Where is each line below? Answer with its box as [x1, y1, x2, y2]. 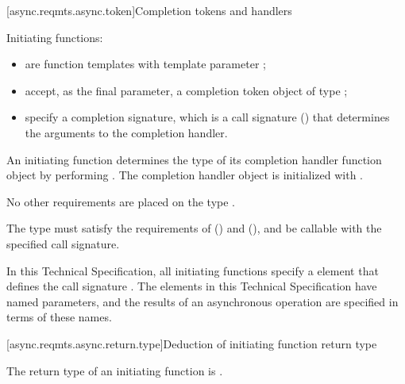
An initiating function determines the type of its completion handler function [6, 151, 382, 167]
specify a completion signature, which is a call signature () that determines [25, 109, 390, 125]
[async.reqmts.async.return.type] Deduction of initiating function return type [6, 335, 377, 351]
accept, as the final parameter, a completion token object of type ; [25, 82, 348, 98]
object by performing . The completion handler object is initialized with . [6, 167, 364, 183]
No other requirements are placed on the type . [6, 193, 235, 209]
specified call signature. [6, 235, 120, 252]
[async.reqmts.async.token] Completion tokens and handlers [6, 2, 292, 18]
